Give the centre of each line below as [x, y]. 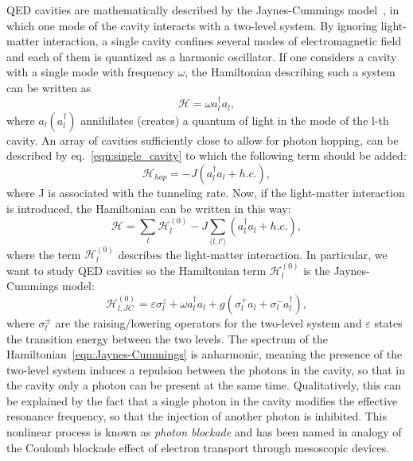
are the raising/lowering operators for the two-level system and [208, 322]
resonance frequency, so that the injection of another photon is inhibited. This [197, 416]
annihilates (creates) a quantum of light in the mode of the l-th [235, 120]
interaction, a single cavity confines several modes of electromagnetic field [222, 41]
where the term [44, 254]
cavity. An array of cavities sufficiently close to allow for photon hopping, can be [203, 139]
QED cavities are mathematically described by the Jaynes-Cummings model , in [203, 10]
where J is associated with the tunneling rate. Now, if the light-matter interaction [206, 192]
